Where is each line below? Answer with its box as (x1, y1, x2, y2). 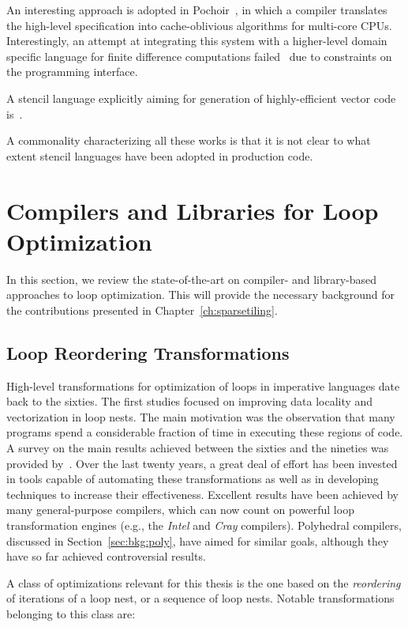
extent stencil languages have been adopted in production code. (6, 147, 313, 164)
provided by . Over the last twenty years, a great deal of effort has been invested (6, 455, 398, 471)
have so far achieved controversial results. (6, 548, 206, 565)
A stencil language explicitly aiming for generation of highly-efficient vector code (6, 89, 396, 106)
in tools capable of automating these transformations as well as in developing (6, 470, 379, 487)
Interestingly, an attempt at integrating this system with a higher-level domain (6, 32, 387, 49)
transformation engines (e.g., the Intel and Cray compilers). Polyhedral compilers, (6, 516, 402, 533)
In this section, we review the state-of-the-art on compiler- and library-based (6, 270, 377, 287)
